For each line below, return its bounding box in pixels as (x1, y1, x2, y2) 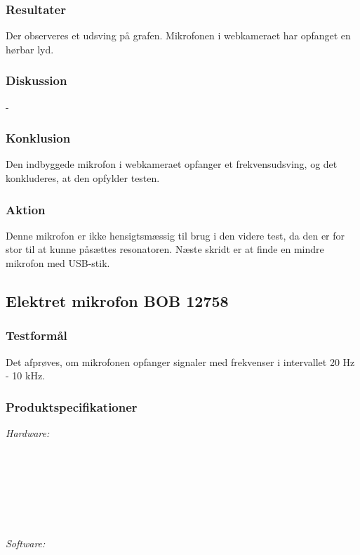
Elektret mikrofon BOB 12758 (6, 290, 229, 312)
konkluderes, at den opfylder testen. (6, 171, 160, 185)
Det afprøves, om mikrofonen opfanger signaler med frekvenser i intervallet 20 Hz (6, 354, 355, 369)
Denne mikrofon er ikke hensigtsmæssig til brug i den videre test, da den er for (6, 228, 345, 242)
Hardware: (6, 426, 50, 440)
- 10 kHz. (6, 368, 45, 383)
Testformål (6, 327, 67, 344)
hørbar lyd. (6, 41, 54, 56)
